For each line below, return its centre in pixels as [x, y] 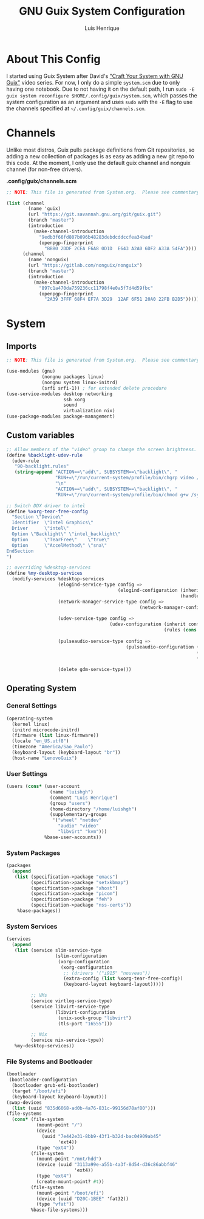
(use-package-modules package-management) [61, 416]
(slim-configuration [81, 956]
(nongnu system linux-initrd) [80, 382]
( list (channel [25, 203]
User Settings [27, 773]
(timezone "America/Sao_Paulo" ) [53, 747]
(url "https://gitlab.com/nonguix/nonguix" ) [85, 265]
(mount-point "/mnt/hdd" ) [69, 1159]
